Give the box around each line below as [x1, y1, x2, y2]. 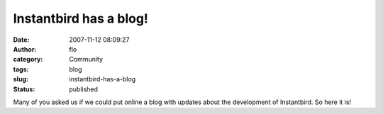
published [69, 85, 99, 93]
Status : [13, 85, 35, 93]
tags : [13, 64, 29, 74]
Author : [13, 45, 37, 53]
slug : [13, 75, 28, 84]
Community [69, 55, 103, 64]
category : [13, 55, 43, 64]
